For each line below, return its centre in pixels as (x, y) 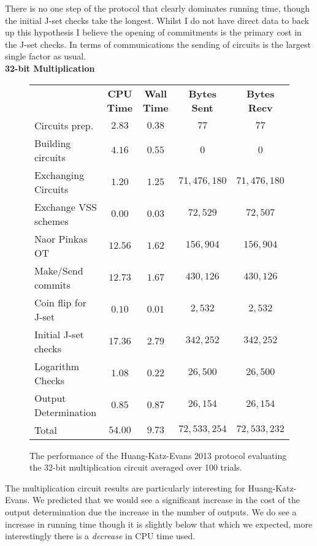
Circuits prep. (64, 125)
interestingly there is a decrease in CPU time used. (100, 536)
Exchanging (59, 175)
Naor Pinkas (61, 238)
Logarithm (57, 366)
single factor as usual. (46, 56)
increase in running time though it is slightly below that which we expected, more (159, 524)
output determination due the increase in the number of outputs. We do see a (151, 511)
